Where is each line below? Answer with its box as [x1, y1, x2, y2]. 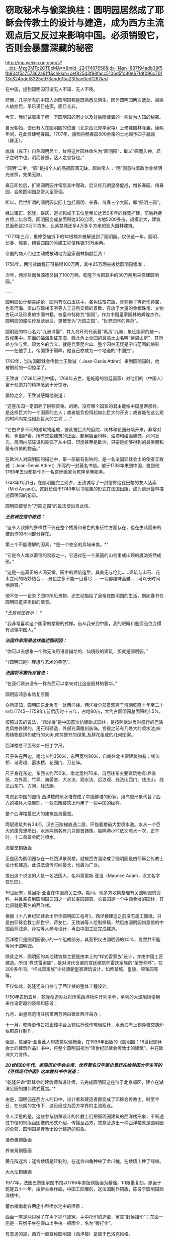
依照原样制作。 [5, 1028, 36, 1034]
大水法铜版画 [5, 1169, 32, 1175]
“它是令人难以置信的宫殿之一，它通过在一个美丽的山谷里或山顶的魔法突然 [5, 552, 157, 558]
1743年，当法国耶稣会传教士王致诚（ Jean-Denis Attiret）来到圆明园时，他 [5, 358, 160, 364]
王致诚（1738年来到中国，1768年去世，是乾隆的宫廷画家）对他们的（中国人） [5, 375, 163, 381]
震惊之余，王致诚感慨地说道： [5, 392, 67, 398]
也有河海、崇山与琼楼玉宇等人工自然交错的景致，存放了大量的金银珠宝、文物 [5, 305, 164, 311]
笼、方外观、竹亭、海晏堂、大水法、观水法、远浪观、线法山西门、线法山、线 [5, 776, 164, 783]
